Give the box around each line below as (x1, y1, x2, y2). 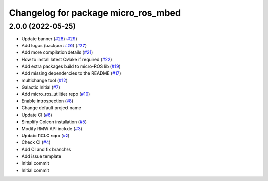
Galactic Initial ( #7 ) (21, 84, 61, 90)
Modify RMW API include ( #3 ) (21, 126, 83, 132)
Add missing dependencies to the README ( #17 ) (21, 70, 121, 76)
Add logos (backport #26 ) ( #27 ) (21, 43, 87, 48)
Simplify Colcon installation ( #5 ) (21, 119, 87, 125)
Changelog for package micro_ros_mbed (9, 7, 181, 18)
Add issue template (21, 153, 62, 159)
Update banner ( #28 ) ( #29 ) (21, 36, 77, 42)
